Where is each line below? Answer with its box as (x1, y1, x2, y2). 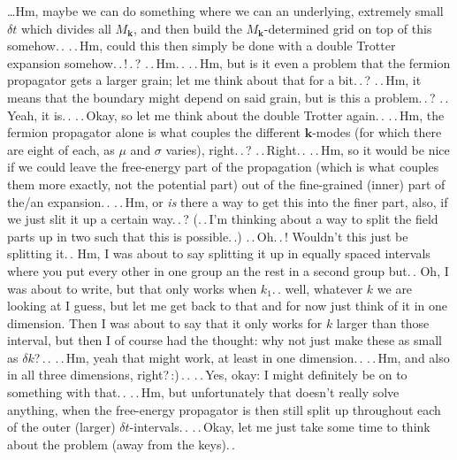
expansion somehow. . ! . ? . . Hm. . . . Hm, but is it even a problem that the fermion (7, 53, 451, 72)
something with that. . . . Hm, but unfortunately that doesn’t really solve (7, 383, 400, 402)
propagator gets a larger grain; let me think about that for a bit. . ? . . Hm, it (7, 71, 422, 89)
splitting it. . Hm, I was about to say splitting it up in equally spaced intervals (7, 244, 430, 263)
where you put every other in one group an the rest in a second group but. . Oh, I (7, 261, 449, 280)
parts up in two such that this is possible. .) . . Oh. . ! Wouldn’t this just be (7, 226, 408, 245)
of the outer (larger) (7, 418, 116, 436)
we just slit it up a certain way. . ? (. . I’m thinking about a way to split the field (7, 210, 438, 228)
